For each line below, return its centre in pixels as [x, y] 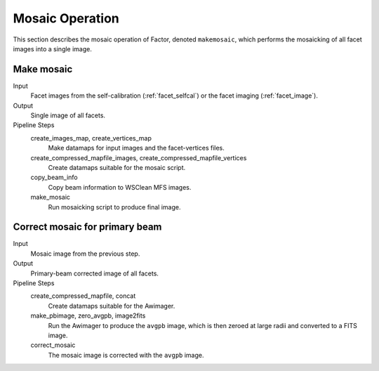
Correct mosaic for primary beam [87, 227]
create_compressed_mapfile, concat [83, 296]
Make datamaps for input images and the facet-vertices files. [136, 148]
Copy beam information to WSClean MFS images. [120, 187]
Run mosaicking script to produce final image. [114, 207]
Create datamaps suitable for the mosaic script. [117, 167]
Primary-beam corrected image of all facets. [95, 273]
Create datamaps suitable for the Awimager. [112, 306]
